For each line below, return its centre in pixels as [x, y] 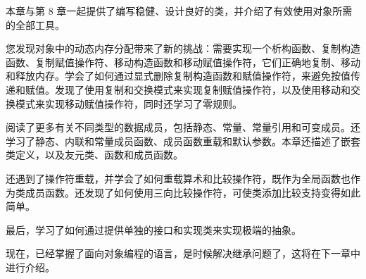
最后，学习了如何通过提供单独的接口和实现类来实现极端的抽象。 [153, 229]
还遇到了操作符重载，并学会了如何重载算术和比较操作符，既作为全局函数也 [178, 178]
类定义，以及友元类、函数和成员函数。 [94, 155]
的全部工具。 [35, 24]
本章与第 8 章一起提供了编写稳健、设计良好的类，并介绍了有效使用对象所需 [179, 11]
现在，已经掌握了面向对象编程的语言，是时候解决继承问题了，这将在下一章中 [183, 253]
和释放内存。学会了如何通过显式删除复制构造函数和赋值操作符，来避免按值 [178, 76]
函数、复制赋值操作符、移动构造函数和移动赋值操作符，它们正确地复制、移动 [183, 62]
